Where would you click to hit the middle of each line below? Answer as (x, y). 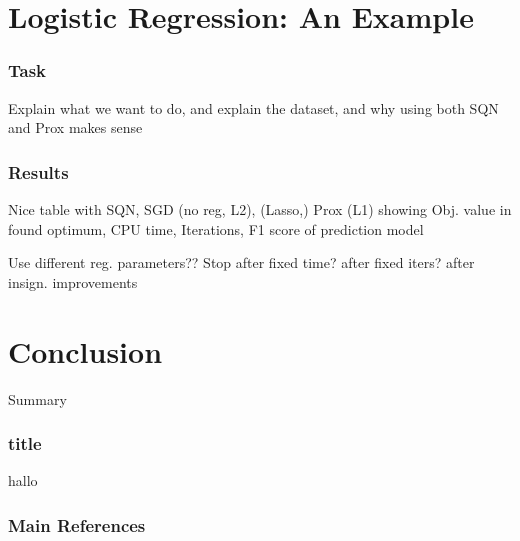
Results (38, 171)
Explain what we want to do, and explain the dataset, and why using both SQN (253, 107)
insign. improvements (73, 281)
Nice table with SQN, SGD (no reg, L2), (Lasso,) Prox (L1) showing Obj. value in (260, 209)
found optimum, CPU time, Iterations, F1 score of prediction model (216, 228)
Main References (77, 524)
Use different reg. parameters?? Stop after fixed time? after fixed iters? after (241, 262)
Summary (37, 398)
